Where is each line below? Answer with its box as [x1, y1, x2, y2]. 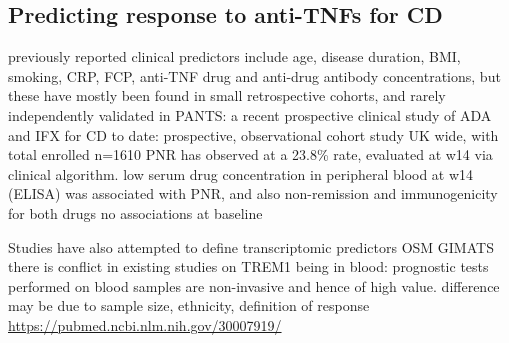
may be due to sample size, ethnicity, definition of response [8, 295, 370, 316]
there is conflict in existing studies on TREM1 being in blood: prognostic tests [8, 256, 489, 277]
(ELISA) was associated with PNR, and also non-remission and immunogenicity [8, 183, 498, 204]
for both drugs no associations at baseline [8, 202, 263, 223]
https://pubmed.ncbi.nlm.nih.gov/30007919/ [8, 314, 282, 335]
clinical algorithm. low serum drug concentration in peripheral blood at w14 [8, 163, 474, 184]
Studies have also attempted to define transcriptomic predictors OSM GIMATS [8, 236, 494, 257]
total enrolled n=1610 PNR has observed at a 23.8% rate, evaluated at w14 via [8, 144, 493, 165]
